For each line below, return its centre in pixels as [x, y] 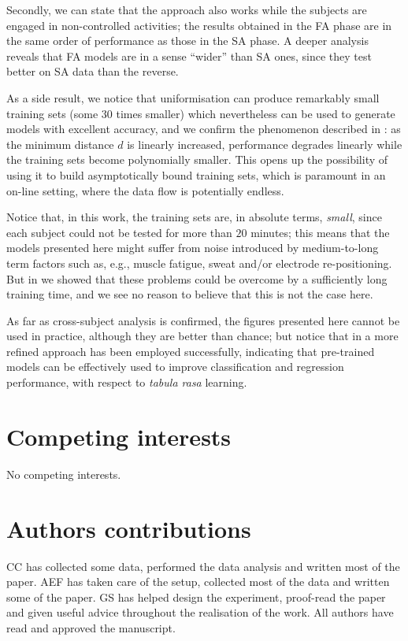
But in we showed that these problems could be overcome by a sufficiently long [197, 278]
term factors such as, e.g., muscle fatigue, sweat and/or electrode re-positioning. [199, 263]
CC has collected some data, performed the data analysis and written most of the [203, 566]
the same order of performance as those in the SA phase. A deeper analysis [187, 41]
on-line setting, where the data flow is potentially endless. [145, 190]
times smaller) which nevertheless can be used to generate [256, 113]
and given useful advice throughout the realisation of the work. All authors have [200, 612]
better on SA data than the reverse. [93, 71]
